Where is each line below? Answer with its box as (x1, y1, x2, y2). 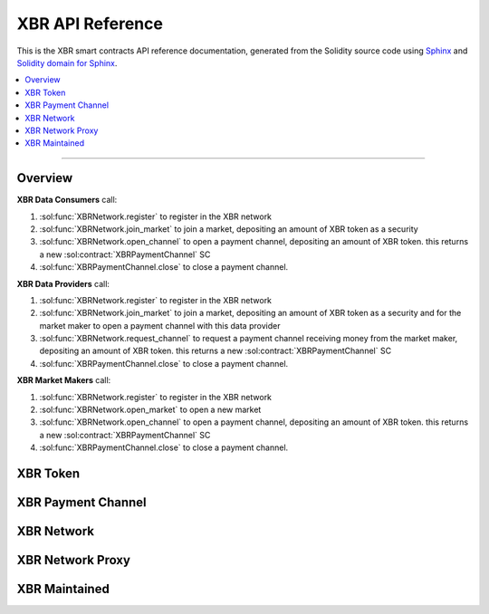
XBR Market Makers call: (16, 375, 111, 386)
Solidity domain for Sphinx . (16, 57, 118, 68)
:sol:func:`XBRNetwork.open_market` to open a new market (39, 404, 262, 416)
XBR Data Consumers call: (16, 195, 118, 206)
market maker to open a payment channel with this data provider (39, 320, 281, 331)
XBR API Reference (16, 14, 163, 34)
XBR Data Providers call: (16, 278, 110, 289)
